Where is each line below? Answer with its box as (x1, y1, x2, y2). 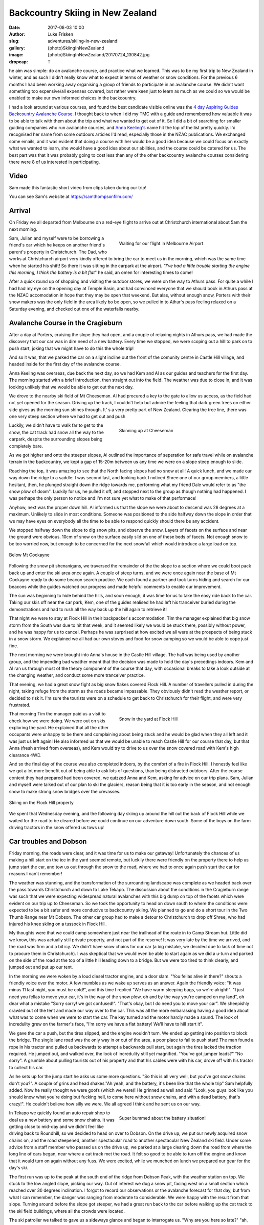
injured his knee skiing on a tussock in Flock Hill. (9, 921, 107, 927)
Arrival (9, 206, 30, 215)
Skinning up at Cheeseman (119, 428, 174, 434)
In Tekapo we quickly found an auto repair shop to (9, 1110, 110, 1116)
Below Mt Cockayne (9, 552, 50, 558)
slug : (9, 38, 20, 44)
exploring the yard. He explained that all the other (9, 725, 109, 731)
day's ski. (9, 1165, 29, 1171)
